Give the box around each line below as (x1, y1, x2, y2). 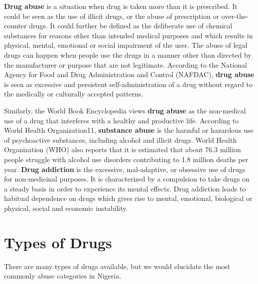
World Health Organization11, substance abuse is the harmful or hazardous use (4, 125, 254, 135)
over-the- (221, 10, 249, 21)
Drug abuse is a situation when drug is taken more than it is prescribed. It (4, 1, 238, 11)
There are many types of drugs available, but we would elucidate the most (4, 261, 231, 271)
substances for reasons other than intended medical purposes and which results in (4, 30, 253, 40)
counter (4, 20, 27, 31)
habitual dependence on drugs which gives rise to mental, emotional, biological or (4, 193, 253, 203)
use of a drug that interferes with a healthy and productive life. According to (4, 115, 239, 125)
